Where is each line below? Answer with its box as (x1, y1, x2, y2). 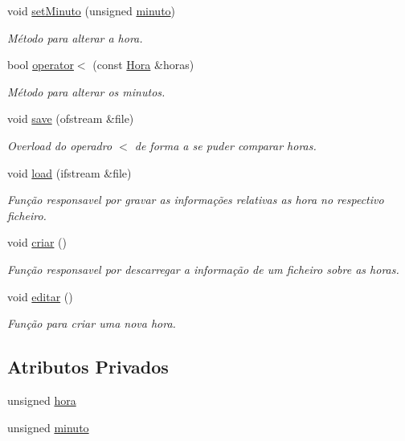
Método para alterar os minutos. (7, 83, 166, 100)
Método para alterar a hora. (7, 29, 143, 46)
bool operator (7, 56, 74, 73)
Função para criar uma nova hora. (7, 315, 176, 332)
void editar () (7, 288, 73, 304)
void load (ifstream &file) (7, 164, 132, 181)
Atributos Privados (7, 354, 169, 379)
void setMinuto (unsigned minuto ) (7, 2, 176, 18)
